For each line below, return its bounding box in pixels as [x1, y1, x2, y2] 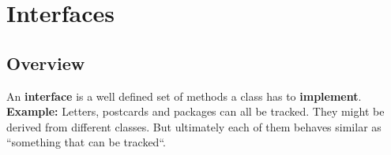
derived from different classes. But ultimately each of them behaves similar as [6, 118, 382, 135]
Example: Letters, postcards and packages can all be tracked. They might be [6, 103, 385, 120]
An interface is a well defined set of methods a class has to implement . [6, 87, 362, 104]
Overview [6, 50, 85, 75]
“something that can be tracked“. [6, 134, 166, 150]
